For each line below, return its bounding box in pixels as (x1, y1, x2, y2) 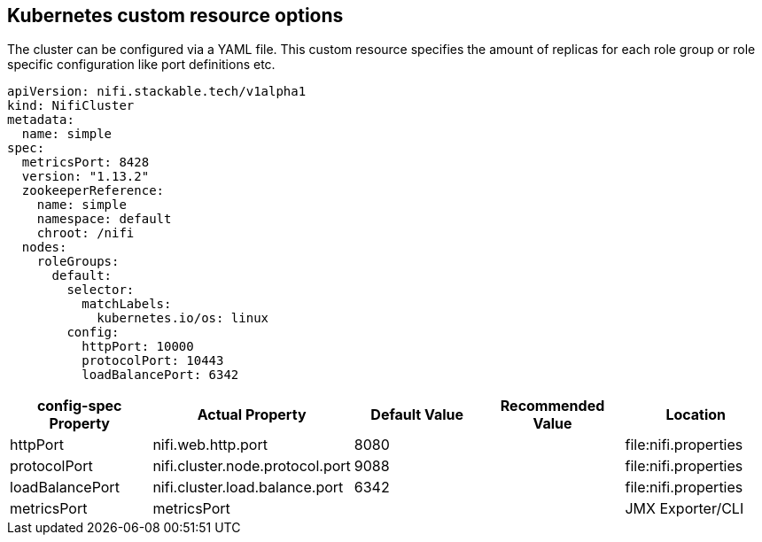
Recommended (500, 397, 605, 415)
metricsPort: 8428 (21, 155, 150, 170)
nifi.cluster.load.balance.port (152, 478, 344, 497)
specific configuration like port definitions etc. (7, 57, 276, 73)
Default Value (370, 406, 464, 424)
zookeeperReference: (21, 183, 165, 198)
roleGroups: (36, 254, 120, 269)
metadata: (7, 112, 74, 128)
